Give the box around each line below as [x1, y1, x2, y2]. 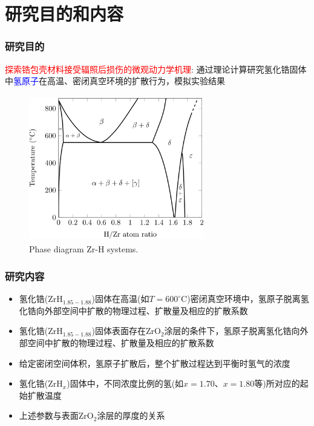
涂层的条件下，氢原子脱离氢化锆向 [164, 324, 300, 337]
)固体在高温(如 [91, 292, 149, 305]
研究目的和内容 [5, 1, 124, 26]
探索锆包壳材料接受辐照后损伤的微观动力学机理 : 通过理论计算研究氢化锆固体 [5, 62, 307, 75]
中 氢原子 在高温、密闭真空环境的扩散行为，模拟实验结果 [5, 74, 225, 87]
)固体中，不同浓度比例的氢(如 [67, 377, 184, 390]
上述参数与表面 [19, 409, 79, 422]
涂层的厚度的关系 [97, 409, 165, 422]
